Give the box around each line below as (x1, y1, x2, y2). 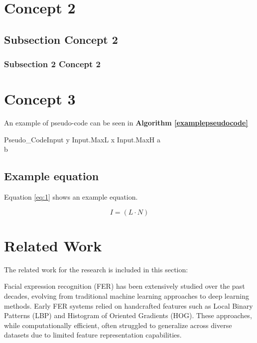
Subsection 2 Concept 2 (4, 58, 101, 70)
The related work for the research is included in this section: (4, 264, 188, 274)
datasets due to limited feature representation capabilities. (4, 330, 182, 340)
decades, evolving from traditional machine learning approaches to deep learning (4, 291, 249, 301)
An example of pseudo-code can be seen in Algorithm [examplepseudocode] (4, 117, 248, 128)
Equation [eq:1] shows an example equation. (4, 192, 138, 202)
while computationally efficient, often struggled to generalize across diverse (4, 320, 232, 330)
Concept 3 (4, 89, 76, 109)
